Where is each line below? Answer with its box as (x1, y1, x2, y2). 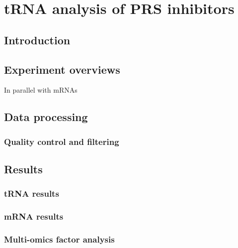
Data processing (4, 109, 88, 124)
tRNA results (4, 187, 59, 200)
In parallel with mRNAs (4, 85, 78, 95)
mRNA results (4, 210, 64, 223)
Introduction (4, 32, 71, 47)
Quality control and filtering (4, 135, 119, 147)
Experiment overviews (4, 61, 120, 77)
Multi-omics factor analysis (4, 233, 115, 245)
